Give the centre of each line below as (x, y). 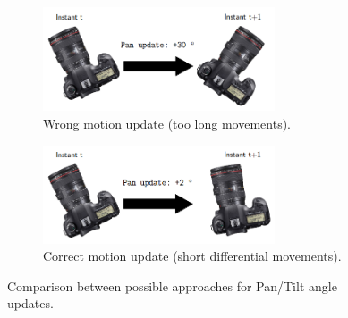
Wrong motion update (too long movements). (167, 123)
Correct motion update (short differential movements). (192, 256)
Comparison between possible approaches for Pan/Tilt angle (172, 285)
